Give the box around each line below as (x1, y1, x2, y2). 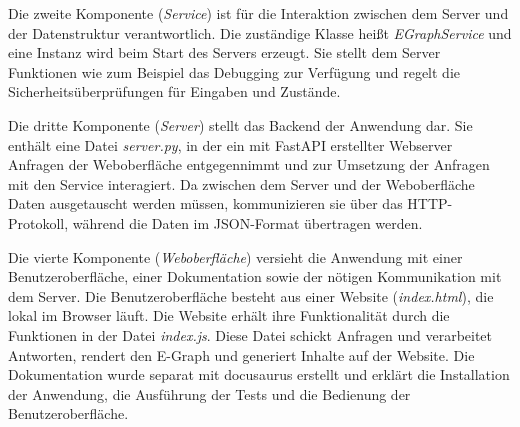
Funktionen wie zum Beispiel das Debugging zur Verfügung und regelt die (8, 61, 461, 82)
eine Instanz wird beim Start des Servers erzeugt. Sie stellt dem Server (8, 42, 441, 63)
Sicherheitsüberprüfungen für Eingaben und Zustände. (8, 81, 341, 102)
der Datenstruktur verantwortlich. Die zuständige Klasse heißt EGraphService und (8, 22, 512, 43)
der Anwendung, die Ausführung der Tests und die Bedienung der (8, 383, 411, 404)
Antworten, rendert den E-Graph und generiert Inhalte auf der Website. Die (8, 344, 475, 365)
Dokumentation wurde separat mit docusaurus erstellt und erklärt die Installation (8, 364, 510, 385)
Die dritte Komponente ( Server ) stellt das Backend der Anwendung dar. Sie (8, 114, 473, 135)
